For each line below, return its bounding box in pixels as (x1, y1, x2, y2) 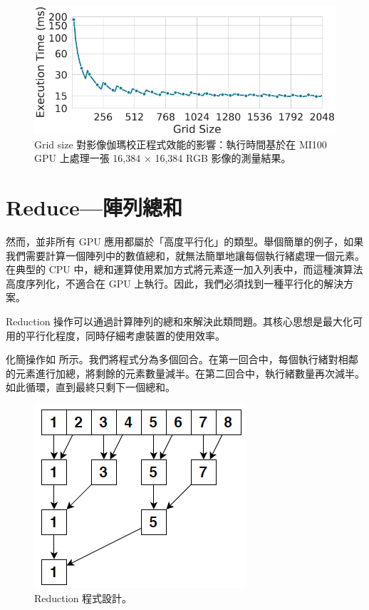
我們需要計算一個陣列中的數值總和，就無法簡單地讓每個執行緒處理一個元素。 (6, 248, 365, 263)
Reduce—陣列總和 (6, 193, 182, 222)
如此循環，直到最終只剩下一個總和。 (6, 380, 175, 395)
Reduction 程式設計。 (34, 590, 132, 605)
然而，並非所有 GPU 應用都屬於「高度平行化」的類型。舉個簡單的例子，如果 (6, 233, 364, 248)
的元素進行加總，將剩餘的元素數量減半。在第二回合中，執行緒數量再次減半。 (6, 365, 365, 380)
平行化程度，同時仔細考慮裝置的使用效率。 (25, 327, 225, 342)
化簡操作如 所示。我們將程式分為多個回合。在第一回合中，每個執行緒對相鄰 (6, 352, 358, 367)
